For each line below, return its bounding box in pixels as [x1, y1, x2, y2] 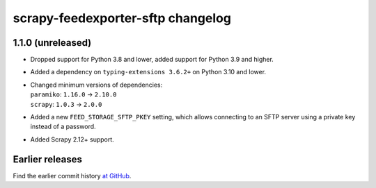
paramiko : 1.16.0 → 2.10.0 [30, 90, 117, 99]
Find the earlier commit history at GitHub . [13, 171, 132, 180]
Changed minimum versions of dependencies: [30, 80, 163, 89]
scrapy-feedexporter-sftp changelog [13, 10, 231, 26]
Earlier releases [13, 153, 83, 165]
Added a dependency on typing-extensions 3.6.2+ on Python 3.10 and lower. [30, 68, 267, 76]
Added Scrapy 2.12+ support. [30, 135, 114, 144]
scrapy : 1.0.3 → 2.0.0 [30, 100, 102, 108]
